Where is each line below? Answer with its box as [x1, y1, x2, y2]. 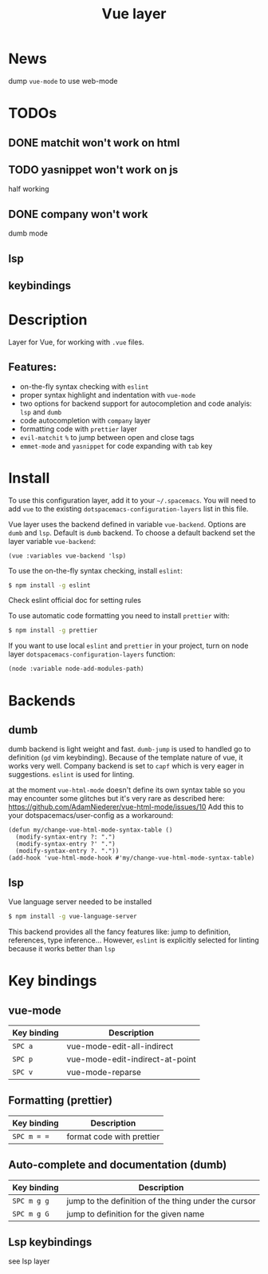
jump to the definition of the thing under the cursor [66, 1195, 256, 1206]
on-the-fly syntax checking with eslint [19, 381, 149, 391]
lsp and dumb [19, 407, 62, 416]
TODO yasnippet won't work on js [8, 163, 179, 177]
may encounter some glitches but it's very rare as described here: [8, 794, 225, 804]
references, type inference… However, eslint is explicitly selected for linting [8, 935, 259, 945]
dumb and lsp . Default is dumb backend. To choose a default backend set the [8, 528, 255, 538]
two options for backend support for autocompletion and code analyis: [19, 399, 253, 408]
